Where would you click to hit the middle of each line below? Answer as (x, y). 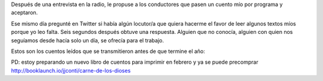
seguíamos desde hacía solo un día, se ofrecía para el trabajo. (88, 40)
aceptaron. (25, 13)
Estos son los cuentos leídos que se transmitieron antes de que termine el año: (108, 51)
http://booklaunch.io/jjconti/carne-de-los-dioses (71, 70)
